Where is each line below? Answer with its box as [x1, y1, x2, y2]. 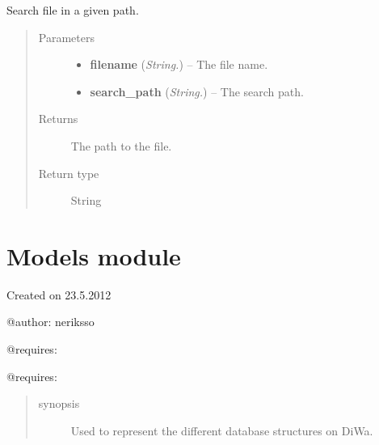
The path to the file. [70, 137, 172, 154]
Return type [38, 164, 99, 181]
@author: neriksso [6, 313, 95, 330]
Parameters [38, 28, 95, 45]
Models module [6, 239, 181, 272]
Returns [38, 110, 78, 127]
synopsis [38, 395, 80, 412]
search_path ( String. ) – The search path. [90, 83, 304, 100]
